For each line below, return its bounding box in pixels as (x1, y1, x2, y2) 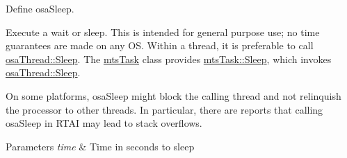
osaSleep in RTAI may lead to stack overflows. (6, 116, 202, 130)
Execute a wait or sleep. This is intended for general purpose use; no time (6, 24, 320, 39)
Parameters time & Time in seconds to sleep (6, 139, 195, 153)
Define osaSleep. (6, 1, 74, 15)
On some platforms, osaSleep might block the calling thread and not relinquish (6, 88, 341, 103)
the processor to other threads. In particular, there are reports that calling (6, 102, 323, 116)
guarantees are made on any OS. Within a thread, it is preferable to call (6, 38, 314, 53)
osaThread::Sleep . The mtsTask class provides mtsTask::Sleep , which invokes (6, 51, 332, 66)
